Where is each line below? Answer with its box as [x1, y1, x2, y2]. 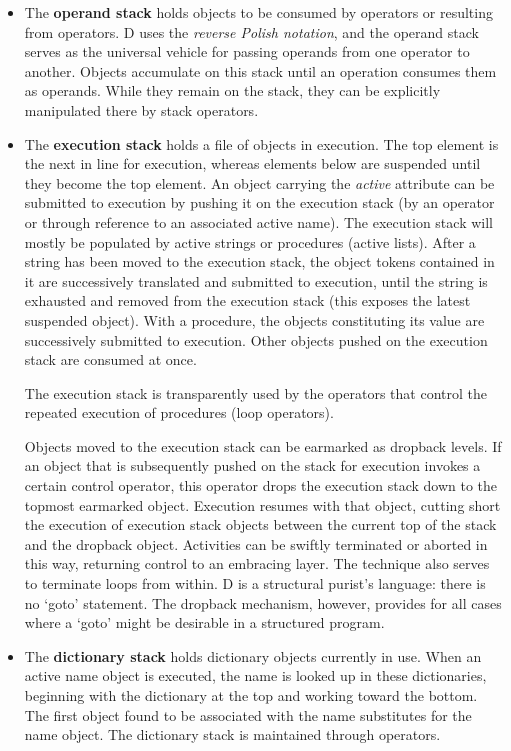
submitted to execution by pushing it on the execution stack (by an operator [24, 192, 495, 213]
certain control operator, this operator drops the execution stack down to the [24, 475, 498, 496]
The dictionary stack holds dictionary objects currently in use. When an [24, 645, 482, 666]
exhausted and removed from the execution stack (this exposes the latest [24, 290, 471, 311]
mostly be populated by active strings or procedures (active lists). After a [24, 231, 476, 252]
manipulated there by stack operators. [24, 99, 259, 120]
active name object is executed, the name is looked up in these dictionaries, [24, 665, 487, 686]
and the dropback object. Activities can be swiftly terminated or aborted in [24, 533, 488, 554]
